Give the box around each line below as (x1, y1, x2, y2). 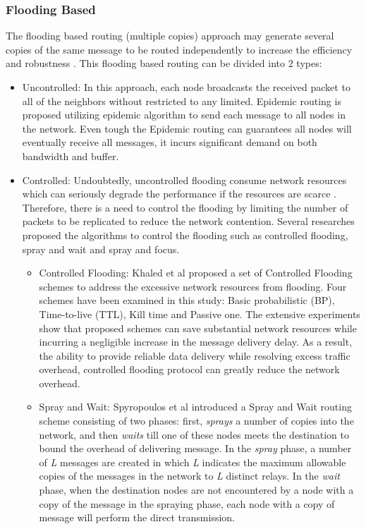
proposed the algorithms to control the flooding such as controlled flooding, (22, 227, 348, 242)
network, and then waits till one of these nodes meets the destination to (39, 427, 349, 442)
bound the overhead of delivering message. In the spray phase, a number (39, 441, 352, 456)
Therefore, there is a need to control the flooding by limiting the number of (22, 200, 348, 214)
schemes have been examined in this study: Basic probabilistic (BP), (39, 293, 335, 308)
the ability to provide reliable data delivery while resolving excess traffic (39, 348, 350, 363)
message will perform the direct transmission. (39, 510, 236, 525)
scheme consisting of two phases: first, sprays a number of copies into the (39, 413, 354, 428)
